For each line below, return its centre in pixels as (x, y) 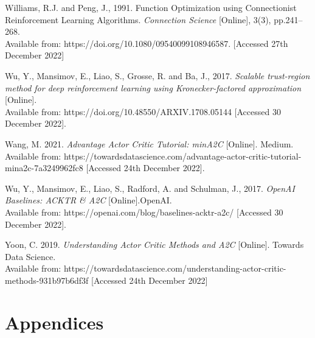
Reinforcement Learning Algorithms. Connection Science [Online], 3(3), (138, 19)
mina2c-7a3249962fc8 (44, 168)
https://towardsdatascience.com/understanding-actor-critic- (175, 268)
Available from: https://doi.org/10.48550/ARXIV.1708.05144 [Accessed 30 (143, 111)
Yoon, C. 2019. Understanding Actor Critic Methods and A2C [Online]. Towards (154, 245)
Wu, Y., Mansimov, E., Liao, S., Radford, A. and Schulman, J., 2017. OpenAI (150, 188)
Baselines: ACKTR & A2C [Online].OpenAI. (88, 200)
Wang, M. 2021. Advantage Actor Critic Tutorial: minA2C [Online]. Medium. (149, 143)
